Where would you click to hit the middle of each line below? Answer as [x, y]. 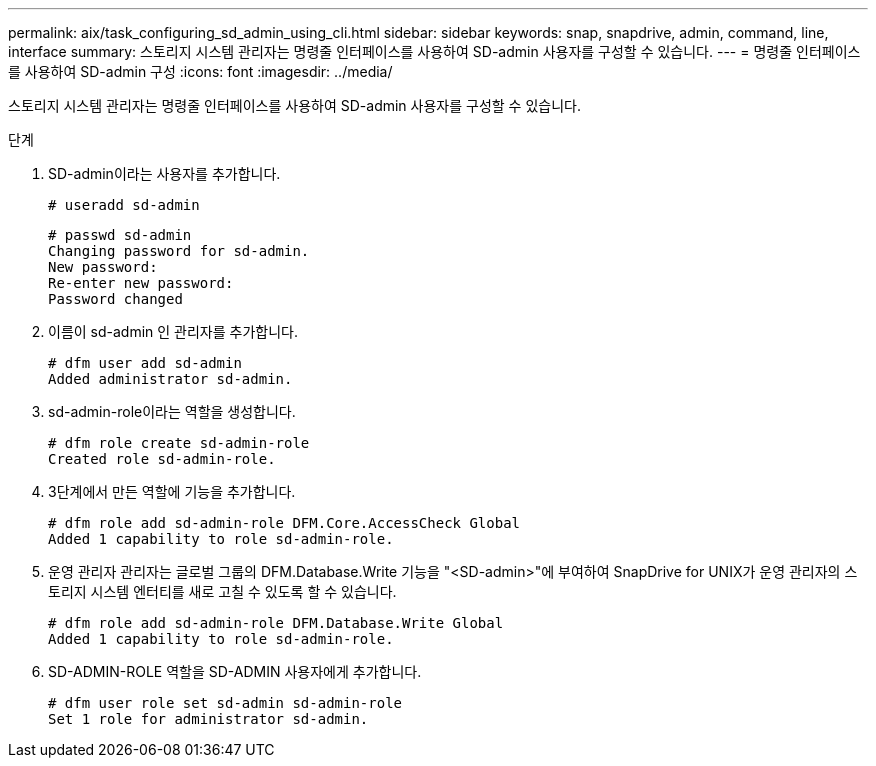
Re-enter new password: [141, 283]
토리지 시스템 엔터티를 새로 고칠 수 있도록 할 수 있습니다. [222, 591]
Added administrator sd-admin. [170, 379]
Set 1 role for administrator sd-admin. [208, 719]
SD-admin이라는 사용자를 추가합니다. [164, 173]
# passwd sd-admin [120, 235]
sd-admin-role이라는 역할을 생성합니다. [172, 411]
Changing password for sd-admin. [179, 251]
